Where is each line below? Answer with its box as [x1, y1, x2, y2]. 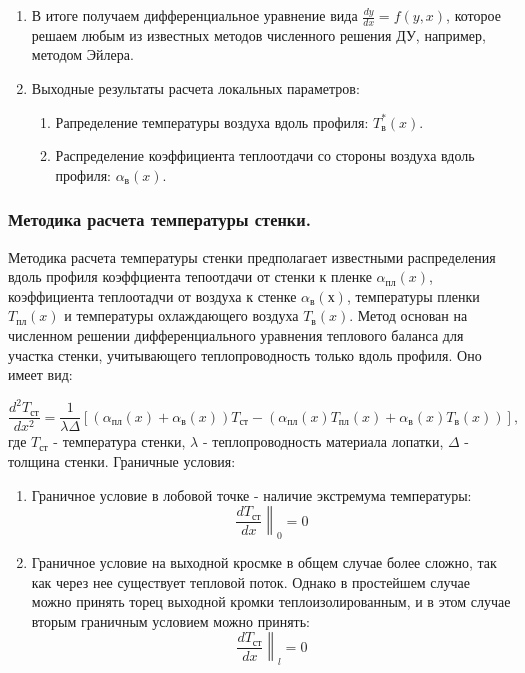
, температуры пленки [346, 285, 480, 306]
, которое [446, 5, 501, 25]
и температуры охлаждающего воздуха [64, 305, 299, 326]
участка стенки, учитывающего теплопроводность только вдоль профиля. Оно [8, 344, 482, 365]
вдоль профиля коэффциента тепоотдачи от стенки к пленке [8, 266, 372, 287]
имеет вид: [8, 364, 73, 385]
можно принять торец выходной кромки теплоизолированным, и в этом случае [31, 591, 511, 612]
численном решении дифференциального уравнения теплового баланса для [8, 324, 464, 345]
